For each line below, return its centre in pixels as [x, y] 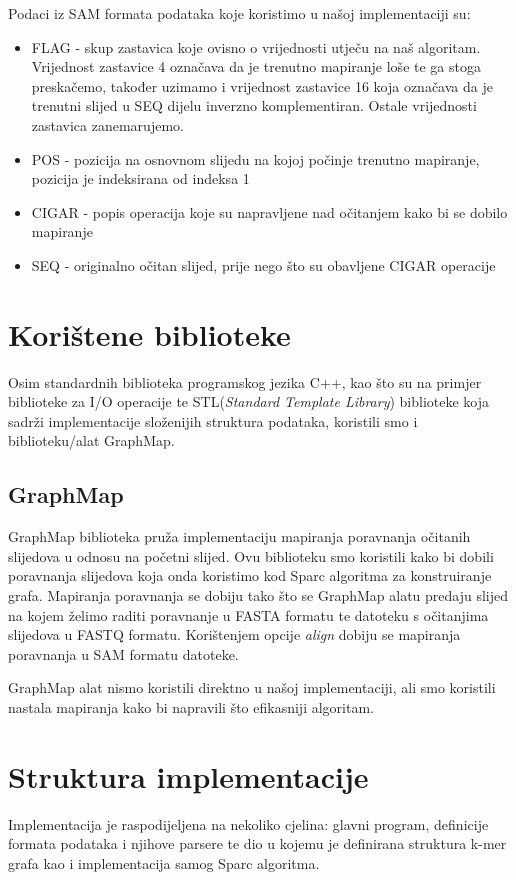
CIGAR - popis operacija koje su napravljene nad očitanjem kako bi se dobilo [269, 211]
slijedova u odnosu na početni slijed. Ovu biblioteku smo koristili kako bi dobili [251, 555]
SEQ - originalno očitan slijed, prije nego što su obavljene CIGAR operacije [263, 264]
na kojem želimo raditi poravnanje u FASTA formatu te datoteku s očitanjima [248, 614]
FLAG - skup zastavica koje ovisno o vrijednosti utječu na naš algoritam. [256, 46]
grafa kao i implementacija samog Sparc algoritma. [164, 862]
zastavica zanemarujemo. [107, 124]
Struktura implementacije [188, 775]
